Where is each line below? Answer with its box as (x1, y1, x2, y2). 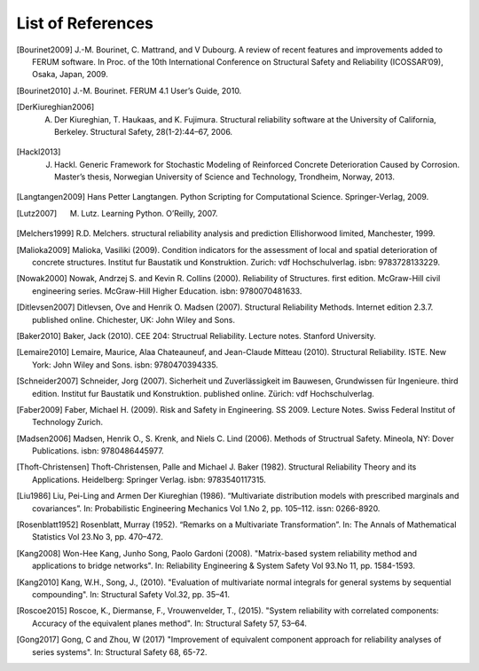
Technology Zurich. (32, 417, 104, 428)
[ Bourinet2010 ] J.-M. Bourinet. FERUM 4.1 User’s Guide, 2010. (16, 85, 242, 96)
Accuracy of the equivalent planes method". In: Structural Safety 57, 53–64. (32, 618, 308, 628)
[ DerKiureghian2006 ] (16, 102, 95, 113)
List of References (16, 13, 154, 33)
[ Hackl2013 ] (16, 146, 61, 157)
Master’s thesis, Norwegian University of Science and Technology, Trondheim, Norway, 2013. (54, 171, 395, 182)
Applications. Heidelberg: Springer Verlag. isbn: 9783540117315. (32, 474, 266, 485)
